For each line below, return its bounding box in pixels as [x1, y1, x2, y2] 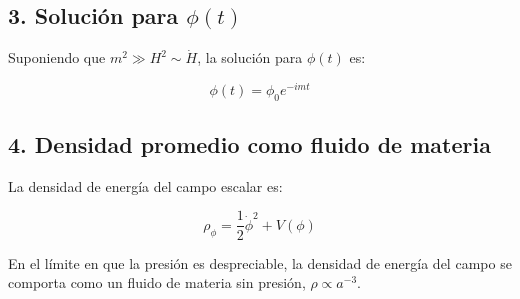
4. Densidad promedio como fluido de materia [8, 129, 491, 160]
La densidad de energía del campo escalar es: [8, 175, 283, 196]
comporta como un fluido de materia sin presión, [8, 272, 306, 293]
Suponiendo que [8, 47, 106, 68]
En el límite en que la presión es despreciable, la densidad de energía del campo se [8, 252, 512, 273]
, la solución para [197, 47, 303, 68]
